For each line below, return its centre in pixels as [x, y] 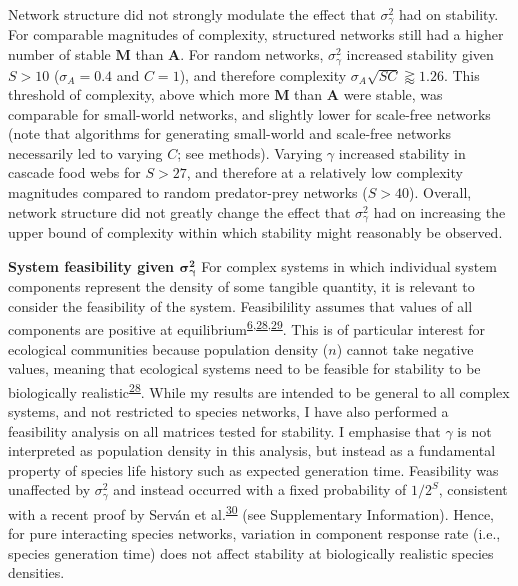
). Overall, [440, 192]
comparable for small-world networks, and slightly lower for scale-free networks [249, 113]
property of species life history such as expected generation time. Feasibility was [253, 469]
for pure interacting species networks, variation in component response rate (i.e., [254, 533]
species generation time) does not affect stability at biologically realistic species [251, 552]
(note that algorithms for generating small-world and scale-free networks [230, 133]
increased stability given [420, 54]
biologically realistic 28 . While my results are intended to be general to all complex [259, 390]
